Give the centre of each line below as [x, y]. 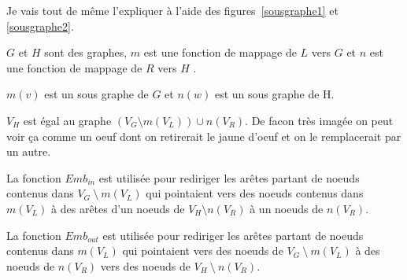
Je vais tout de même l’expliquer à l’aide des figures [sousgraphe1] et [172, 10]
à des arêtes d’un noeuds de [118, 208]
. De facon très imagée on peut [319, 120]
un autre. [29, 151]
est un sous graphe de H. [274, 94]
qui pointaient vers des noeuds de [203, 251]
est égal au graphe [67, 120]
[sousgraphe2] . [40, 26]
